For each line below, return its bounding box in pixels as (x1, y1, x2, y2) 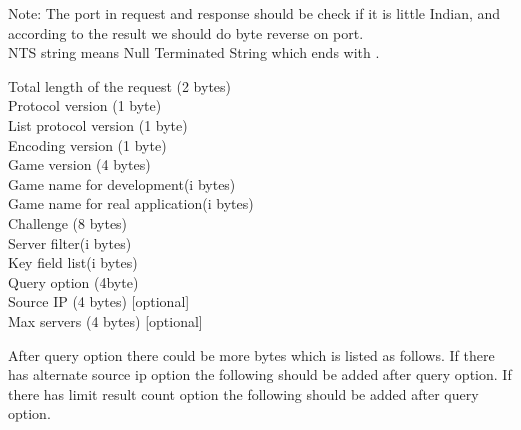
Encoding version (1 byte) (8, 134, 167, 155)
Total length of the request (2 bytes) (8, 75, 232, 96)
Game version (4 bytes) (8, 154, 151, 175)
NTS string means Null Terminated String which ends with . (8, 42, 380, 63)
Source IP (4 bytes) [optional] (8, 291, 190, 312)
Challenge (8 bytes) (8, 212, 128, 233)
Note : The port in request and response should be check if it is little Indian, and (8, 3, 501, 23)
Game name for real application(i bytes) (8, 193, 254, 214)
